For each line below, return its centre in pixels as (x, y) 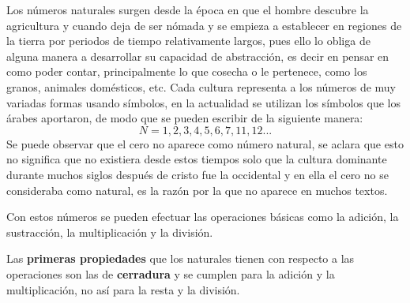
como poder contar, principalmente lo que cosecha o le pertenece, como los (187, 71)
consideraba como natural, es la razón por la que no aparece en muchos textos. (197, 190)
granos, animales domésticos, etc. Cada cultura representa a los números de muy (201, 86)
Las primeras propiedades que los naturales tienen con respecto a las (181, 258)
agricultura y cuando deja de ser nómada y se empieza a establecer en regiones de (204, 25)
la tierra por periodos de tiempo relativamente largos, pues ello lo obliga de (188, 41)
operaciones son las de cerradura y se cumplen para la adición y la (171, 273)
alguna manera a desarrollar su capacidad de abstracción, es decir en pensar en (198, 56)
